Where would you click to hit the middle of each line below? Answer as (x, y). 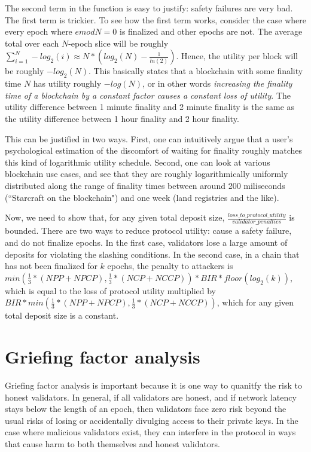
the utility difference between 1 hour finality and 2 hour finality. (122, 118)
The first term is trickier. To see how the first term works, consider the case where (156, 19)
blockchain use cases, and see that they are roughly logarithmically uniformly (147, 174)
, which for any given (255, 302)
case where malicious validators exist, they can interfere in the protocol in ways (150, 432)
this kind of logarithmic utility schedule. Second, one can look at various (138, 162)
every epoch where (39, 31)
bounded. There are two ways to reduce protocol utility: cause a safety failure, (148, 230)
